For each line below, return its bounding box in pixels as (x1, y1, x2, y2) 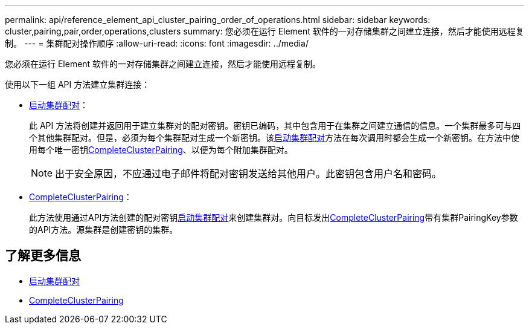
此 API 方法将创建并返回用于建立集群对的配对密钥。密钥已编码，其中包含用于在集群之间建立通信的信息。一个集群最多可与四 (29, 120, 521, 131)
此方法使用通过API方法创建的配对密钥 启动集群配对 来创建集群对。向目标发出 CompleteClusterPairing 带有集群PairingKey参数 (29, 212, 518, 223)
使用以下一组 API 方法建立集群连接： (5, 79, 150, 90)
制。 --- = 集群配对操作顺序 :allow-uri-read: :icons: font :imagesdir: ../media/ (5, 38, 309, 48)
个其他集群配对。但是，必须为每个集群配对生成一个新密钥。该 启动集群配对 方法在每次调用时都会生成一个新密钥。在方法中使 (29, 132, 519, 143)
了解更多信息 (5, 248, 81, 264)
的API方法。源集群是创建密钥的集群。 (29, 224, 178, 235)
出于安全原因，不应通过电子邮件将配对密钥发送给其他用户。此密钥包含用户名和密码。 (55, 168, 442, 180)
